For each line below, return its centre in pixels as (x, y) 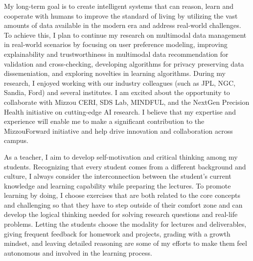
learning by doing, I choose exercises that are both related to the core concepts (122, 195)
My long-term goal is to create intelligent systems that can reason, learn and (119, 6)
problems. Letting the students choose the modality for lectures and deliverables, (125, 224)
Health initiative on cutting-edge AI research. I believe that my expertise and (120, 111)
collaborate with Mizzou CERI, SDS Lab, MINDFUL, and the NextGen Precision (127, 102)
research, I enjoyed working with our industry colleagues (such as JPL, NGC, (120, 83)
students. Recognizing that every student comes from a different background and (125, 166)
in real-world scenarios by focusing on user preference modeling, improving (116, 44)
